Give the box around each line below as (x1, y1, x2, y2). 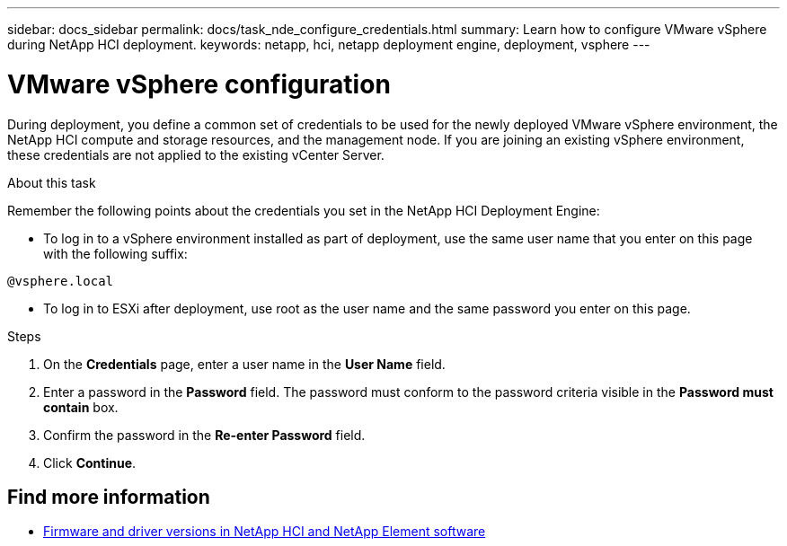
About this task (7, 174, 96, 190)
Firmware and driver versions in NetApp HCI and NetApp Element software (43, 524, 486, 540)
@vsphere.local (7, 273, 114, 288)
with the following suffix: (43, 245, 188, 261)
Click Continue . (43, 454, 137, 471)
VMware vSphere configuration (7, 68, 391, 100)
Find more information (7, 485, 210, 508)
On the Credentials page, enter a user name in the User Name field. (43, 356, 446, 372)
